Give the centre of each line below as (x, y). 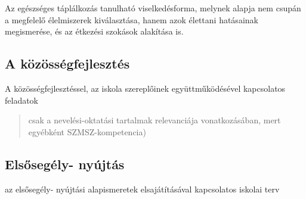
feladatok (22, 100)
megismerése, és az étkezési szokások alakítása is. (94, 31)
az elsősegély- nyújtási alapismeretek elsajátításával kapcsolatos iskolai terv (142, 189)
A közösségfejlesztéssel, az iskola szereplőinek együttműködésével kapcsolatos (145, 88)
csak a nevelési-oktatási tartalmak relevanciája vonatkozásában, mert (154, 120)
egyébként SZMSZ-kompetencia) (87, 131)
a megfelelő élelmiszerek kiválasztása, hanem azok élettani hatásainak (132, 19)
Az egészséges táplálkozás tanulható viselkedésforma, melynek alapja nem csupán (153, 8)
